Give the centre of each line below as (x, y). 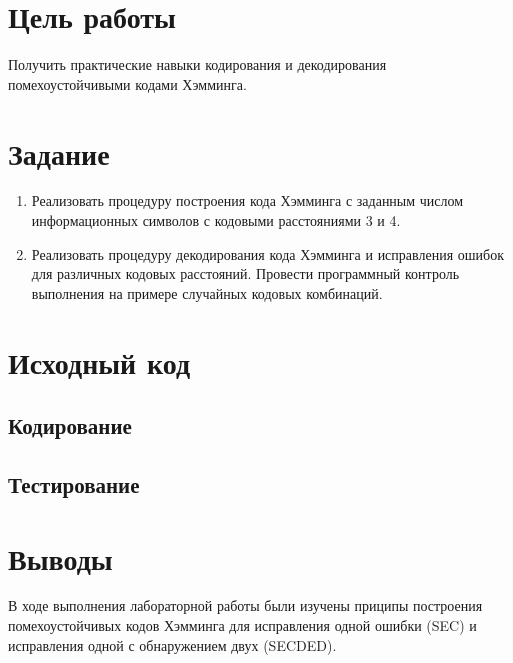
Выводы (60, 557)
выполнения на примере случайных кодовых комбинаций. (207, 292)
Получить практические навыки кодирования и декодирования (197, 64)
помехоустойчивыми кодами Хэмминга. (127, 83)
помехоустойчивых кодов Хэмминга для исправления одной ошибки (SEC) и (242, 625)
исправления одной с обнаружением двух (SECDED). (172, 644)
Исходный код (99, 361)
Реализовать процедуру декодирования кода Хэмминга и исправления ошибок (267, 253)
